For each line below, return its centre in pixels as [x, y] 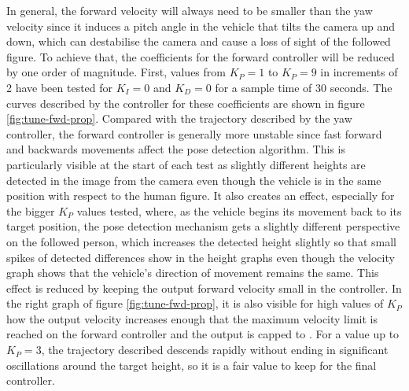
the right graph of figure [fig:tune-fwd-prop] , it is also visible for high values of [195, 303]
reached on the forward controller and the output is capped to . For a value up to [203, 334]
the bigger [31, 210]
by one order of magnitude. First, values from [116, 72]
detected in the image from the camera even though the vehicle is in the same [194, 180]
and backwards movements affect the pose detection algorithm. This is [176, 149]
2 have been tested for [60, 87]
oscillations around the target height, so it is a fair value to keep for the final [192, 365]
